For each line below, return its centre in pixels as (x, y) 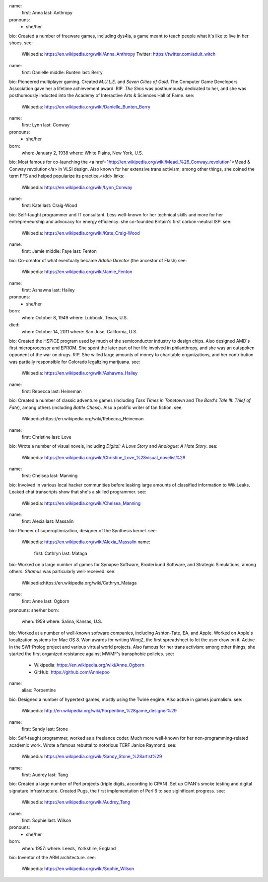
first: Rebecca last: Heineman (52, 391)
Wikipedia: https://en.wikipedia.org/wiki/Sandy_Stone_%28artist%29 (92, 757)
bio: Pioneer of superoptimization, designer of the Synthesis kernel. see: (83, 530)
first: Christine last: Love (46, 437)
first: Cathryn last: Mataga (61, 553)
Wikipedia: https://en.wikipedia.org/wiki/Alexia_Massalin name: (86, 542)
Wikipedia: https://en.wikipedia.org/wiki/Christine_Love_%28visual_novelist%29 (103, 457)
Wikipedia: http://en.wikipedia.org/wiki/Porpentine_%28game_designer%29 (99, 711)
